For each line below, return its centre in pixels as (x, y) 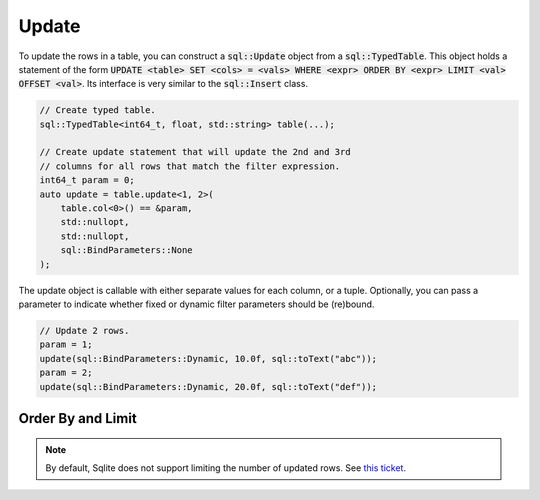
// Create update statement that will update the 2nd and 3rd (195, 152)
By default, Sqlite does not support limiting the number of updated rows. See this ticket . (226, 467)
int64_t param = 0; (87, 180)
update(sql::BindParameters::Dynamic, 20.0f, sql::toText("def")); (208, 386)
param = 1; (66, 344)
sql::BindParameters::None (127, 250)
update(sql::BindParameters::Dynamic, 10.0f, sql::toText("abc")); (208, 358)
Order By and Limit (77, 418)
